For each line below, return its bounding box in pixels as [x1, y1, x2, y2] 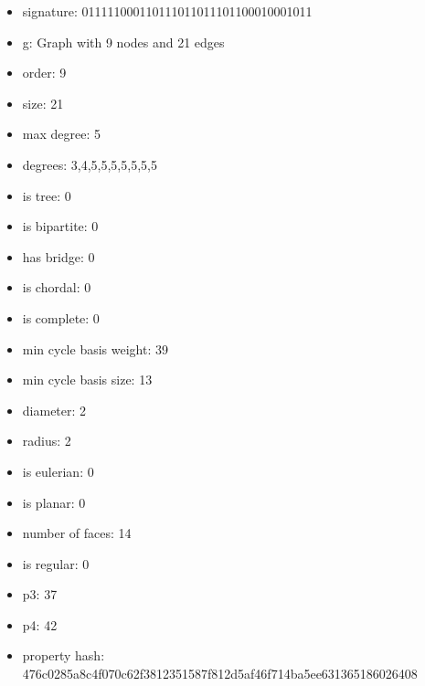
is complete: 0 [22, 308, 100, 327]
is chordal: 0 [22, 278, 91, 297]
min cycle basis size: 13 [22, 370, 153, 389]
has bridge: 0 [22, 247, 95, 266]
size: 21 [22, 93, 64, 112]
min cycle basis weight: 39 [22, 339, 168, 358]
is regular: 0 [22, 554, 90, 573]
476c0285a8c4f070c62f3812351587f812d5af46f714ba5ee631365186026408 [22, 664, 418, 683]
